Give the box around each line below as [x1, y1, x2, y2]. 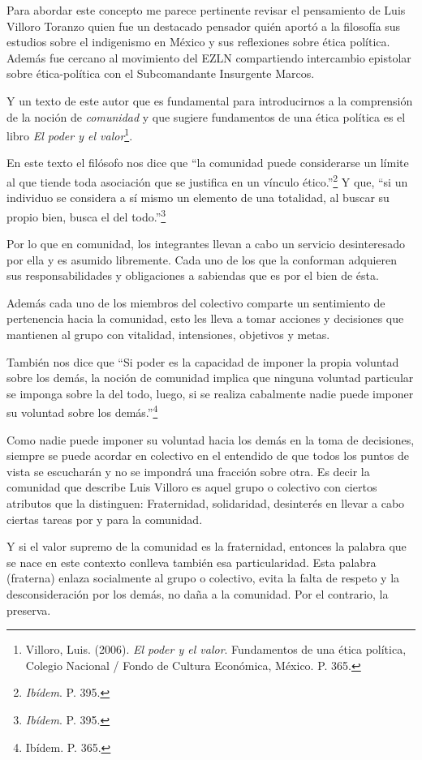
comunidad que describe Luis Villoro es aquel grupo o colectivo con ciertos [6, 479, 377, 496]
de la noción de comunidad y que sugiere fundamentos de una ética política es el [6, 108, 406, 125]
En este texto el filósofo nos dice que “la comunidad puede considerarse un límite [6, 154, 409, 171]
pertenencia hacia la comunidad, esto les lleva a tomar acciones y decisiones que [6, 310, 404, 327]
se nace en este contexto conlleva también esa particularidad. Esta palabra [6, 553, 377, 570]
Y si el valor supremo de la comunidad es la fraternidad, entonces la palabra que [6, 538, 407, 555]
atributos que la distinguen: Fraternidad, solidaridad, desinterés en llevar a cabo [6, 495, 405, 512]
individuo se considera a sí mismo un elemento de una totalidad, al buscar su [6, 189, 390, 206]
